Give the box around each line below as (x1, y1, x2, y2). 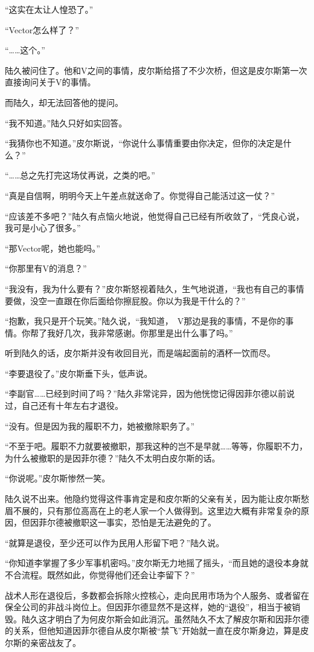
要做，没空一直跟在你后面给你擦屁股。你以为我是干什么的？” (5, 294, 246, 307)
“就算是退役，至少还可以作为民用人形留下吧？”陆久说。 (5, 536, 225, 549)
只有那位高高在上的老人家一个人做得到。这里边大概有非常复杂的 (46, 504, 301, 517)
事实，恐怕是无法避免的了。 (106, 516, 216, 529)
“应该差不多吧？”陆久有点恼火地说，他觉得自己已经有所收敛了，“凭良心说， (5, 209, 304, 222)
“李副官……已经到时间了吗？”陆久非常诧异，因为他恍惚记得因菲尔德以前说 (5, 387, 295, 400)
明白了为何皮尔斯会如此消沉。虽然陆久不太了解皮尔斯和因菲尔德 (55, 612, 309, 625)
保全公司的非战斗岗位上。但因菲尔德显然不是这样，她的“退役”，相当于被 (5, 601, 292, 613)
